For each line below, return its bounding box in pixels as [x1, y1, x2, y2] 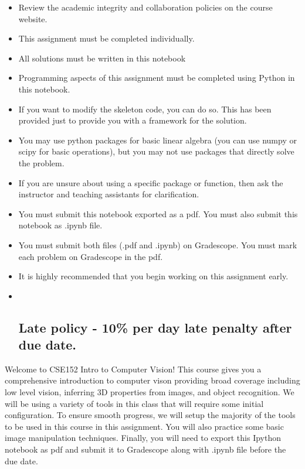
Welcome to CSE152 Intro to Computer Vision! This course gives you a [5, 362, 262, 375]
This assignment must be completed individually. [18, 32, 195, 44]
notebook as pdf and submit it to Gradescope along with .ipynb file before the [5, 443, 286, 456]
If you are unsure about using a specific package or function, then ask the [18, 176, 283, 189]
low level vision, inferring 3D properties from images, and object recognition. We [5, 386, 294, 398]
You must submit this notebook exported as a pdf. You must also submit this [18, 207, 298, 220]
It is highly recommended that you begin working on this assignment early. [18, 270, 289, 282]
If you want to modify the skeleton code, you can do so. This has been [18, 102, 272, 115]
